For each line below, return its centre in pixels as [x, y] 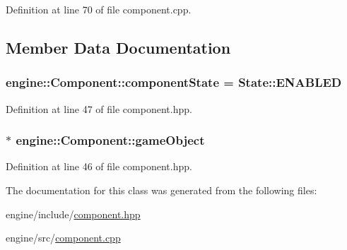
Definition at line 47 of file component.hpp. [99, 108]
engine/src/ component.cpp [63, 238]
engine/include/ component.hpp [73, 214]
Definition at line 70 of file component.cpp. [99, 9]
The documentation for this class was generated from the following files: [161, 190]
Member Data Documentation [118, 47]
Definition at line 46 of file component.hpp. [99, 166]
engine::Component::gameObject [110, 140]
